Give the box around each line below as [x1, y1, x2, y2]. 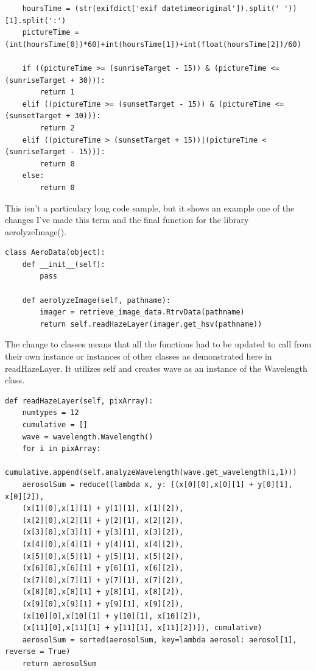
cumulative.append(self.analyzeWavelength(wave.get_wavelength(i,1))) [5, 468, 297, 477]
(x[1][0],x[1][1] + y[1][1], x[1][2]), [22, 504, 184, 513]
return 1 [40, 88, 75, 97]
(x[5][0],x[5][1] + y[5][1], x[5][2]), [22, 552, 184, 561]
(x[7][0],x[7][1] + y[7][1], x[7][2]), [22, 575, 184, 584]
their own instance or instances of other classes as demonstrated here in [5, 350, 272, 363]
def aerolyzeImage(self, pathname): [22, 296, 171, 305]
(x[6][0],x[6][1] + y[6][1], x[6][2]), [22, 564, 184, 573]
